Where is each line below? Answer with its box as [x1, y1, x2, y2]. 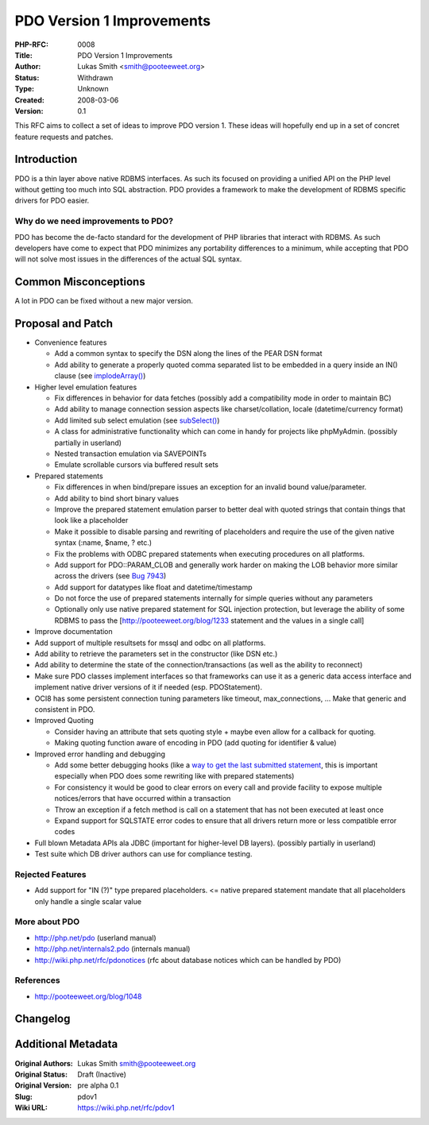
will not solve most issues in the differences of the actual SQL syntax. [14, 254, 242, 264]
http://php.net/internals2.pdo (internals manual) [34, 944, 191, 953]
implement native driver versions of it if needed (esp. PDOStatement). [34, 682, 263, 692]
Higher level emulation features [34, 382, 137, 392]
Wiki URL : [14, 1103, 48, 1112]
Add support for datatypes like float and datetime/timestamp [54, 582, 253, 592]
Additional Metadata [14, 1038, 118, 1051]
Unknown [77, 84, 109, 94]
